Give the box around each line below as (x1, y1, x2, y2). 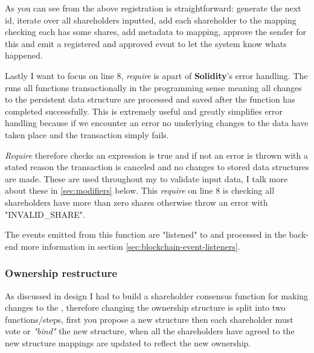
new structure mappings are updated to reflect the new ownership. (5, 336, 251, 349)
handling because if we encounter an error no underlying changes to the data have (5, 116, 309, 129)
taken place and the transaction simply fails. (5, 128, 169, 141)
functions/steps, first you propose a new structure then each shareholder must (5, 313, 293, 325)
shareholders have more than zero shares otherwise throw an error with (5, 196, 268, 208)
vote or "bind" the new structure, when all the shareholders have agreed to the (5, 325, 295, 337)
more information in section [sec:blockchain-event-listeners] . (21, 240, 240, 252)
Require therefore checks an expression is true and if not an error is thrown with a (5, 148, 308, 161)
